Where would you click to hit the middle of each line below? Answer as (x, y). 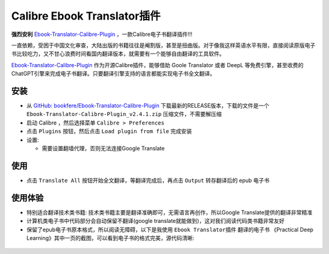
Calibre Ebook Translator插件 (86, 16)
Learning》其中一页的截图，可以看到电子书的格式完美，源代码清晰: (111, 238)
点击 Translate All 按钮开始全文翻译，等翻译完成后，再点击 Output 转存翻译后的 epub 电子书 (148, 180)
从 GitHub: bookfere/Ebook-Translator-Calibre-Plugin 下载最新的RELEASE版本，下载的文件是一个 (148, 106)
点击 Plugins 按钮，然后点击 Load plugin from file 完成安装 (109, 131)
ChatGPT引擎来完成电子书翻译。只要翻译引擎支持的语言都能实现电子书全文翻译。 (113, 74)
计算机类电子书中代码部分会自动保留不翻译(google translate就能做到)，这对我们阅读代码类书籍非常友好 (155, 221)
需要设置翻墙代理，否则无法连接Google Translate (103, 148)
